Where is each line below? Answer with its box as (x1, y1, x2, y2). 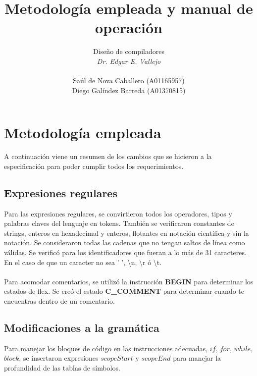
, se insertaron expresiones (19, 353, 99, 363)
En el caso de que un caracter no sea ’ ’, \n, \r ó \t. (4, 257, 162, 267)
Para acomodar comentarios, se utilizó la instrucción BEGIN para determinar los (4, 276, 254, 286)
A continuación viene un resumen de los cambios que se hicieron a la (4, 151, 212, 161)
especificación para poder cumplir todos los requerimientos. (4, 161, 184, 171)
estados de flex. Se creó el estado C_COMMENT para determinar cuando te (4, 286, 245, 296)
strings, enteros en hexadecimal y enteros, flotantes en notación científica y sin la (4, 227, 249, 238)
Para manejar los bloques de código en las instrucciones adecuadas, (4, 343, 208, 353)
